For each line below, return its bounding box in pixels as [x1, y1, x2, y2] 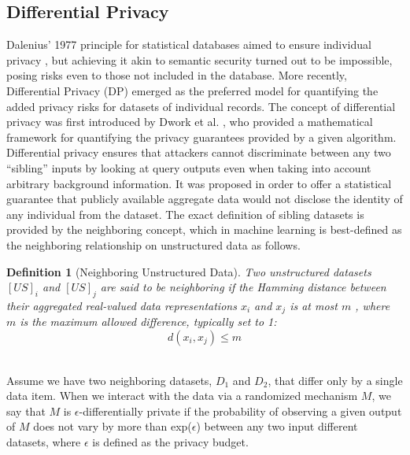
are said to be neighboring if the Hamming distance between [100, 279, 386, 295]
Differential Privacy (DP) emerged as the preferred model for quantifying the [6, 82, 379, 98]
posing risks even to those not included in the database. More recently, [6, 67, 347, 83]
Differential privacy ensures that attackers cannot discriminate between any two [6, 144, 391, 161]
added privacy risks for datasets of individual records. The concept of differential [6, 98, 396, 114]
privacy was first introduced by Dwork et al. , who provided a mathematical [6, 113, 373, 130]
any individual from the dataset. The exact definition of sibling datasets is [6, 205, 364, 222]
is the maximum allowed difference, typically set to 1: [20, 313, 277, 330]
